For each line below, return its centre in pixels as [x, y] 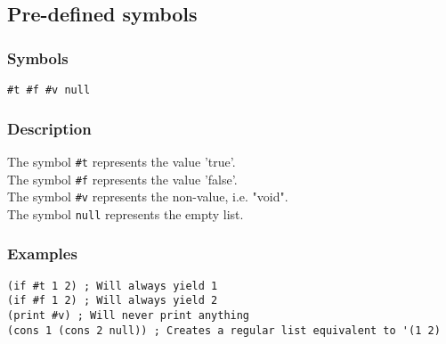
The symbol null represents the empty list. [126, 213]
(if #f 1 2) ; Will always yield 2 [113, 301]
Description [49, 128]
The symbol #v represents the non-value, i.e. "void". [148, 197]
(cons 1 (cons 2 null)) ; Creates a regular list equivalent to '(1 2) [224, 330]
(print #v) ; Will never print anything [129, 316]
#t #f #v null [49, 90]
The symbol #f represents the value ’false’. [122, 179]
